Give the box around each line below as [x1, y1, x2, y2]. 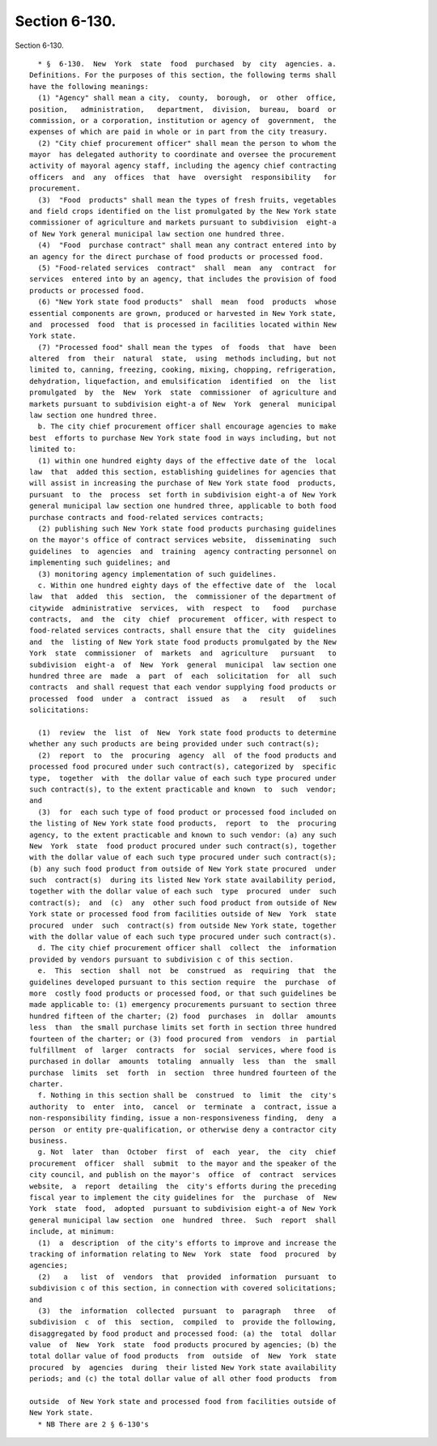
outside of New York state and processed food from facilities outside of [29, 1397, 337, 1406]
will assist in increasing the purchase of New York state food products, [29, 479, 337, 488]
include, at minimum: [29, 1227, 115, 1236]
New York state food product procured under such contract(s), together [29, 841, 337, 851]
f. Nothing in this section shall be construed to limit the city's [37, 1090, 337, 1100]
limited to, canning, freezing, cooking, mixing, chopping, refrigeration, [29, 365, 337, 374]
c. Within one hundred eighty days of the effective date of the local [37, 580, 337, 590]
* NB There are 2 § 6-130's [37, 1419, 150, 1429]
